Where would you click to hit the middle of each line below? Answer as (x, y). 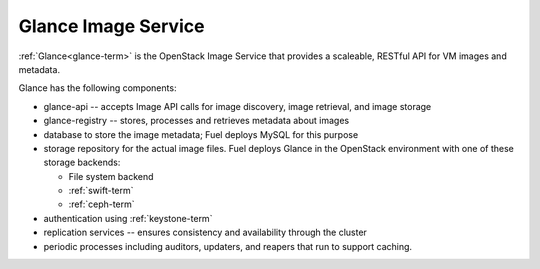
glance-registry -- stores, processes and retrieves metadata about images (196, 121)
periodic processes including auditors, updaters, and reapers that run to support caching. (228, 246)
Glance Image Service (111, 26)
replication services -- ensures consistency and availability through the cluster (205, 232)
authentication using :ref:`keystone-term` (128, 218)
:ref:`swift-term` (101, 191)
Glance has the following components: (97, 88)
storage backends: (82, 162)
